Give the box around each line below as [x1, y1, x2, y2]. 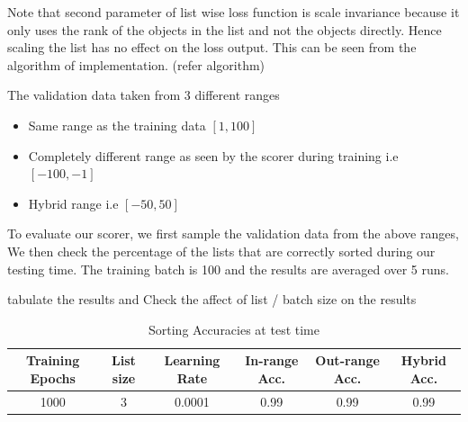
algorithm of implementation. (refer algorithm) [7, 55, 265, 74]
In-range [245, 351, 299, 370]
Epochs [30, 368, 76, 387]
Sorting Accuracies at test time [148, 319, 319, 338]
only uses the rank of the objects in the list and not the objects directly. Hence [7, 20, 442, 39]
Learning [164, 351, 220, 370]
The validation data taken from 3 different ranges [7, 85, 280, 104]
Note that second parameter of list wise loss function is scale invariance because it [7, 3, 460, 21]
